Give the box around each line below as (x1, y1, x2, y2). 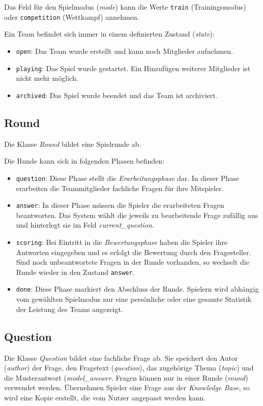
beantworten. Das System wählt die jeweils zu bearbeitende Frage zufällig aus (16, 209, 258, 220)
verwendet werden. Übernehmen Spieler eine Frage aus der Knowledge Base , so (4, 382, 250, 393)
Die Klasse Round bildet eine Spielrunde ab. (4, 138, 141, 149)
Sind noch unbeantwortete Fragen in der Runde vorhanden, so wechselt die (16, 257, 249, 267)
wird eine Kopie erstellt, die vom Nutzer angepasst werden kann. (4, 392, 206, 402)
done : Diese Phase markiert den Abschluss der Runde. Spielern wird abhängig (16, 284, 259, 294)
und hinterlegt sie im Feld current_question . (16, 220, 154, 230)
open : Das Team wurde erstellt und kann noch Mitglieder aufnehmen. (16, 45, 233, 56)
